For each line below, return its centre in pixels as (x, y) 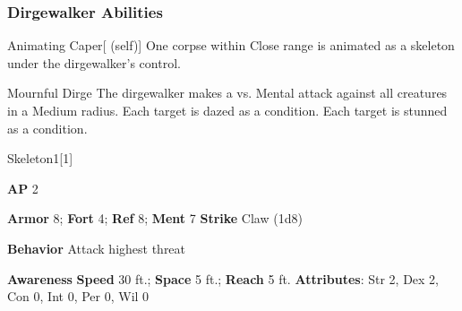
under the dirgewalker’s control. (94, 62)
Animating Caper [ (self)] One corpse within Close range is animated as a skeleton (231, 45)
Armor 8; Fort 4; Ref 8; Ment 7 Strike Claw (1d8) (155, 218)
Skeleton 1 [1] (40, 158)
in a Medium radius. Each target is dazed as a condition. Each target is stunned (227, 110)
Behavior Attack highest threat (97, 248)
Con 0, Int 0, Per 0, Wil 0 (78, 296)
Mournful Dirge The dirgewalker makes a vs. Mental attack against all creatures (227, 93)
